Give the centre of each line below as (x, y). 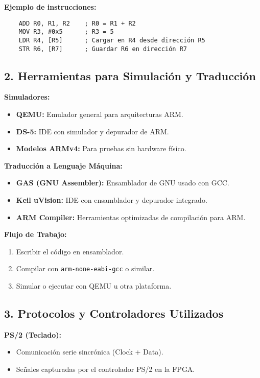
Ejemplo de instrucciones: (50, 7)
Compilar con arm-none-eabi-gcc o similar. (85, 268)
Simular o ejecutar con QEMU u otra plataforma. (94, 286)
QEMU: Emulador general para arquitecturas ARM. (100, 114)
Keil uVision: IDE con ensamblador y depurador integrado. (112, 199)
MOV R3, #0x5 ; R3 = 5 (66, 32)
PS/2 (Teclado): (33, 334)
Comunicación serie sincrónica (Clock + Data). (90, 352)
